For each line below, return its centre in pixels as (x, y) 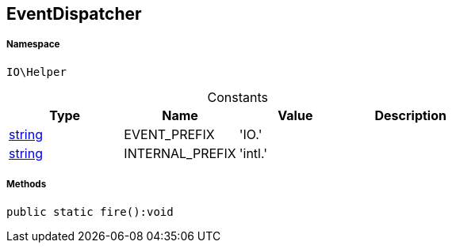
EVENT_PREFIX (169, 134)
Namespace (33, 45)
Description (410, 115)
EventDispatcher (74, 14)
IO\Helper (36, 72)
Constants (237, 97)
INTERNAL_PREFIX (180, 153)
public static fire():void (90, 211)
